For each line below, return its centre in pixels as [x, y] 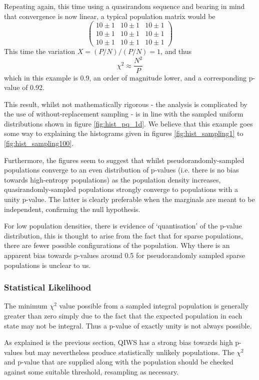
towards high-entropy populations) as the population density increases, [112, 179]
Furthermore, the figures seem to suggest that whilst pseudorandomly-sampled [124, 160]
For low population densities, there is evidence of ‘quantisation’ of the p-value [123, 226]
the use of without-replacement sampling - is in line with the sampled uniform [124, 114]
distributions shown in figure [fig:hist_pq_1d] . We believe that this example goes [128, 123]
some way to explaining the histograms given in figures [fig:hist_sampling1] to [124, 133]
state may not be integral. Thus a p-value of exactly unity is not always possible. [128, 325]
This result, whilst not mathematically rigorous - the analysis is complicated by [126, 104]
